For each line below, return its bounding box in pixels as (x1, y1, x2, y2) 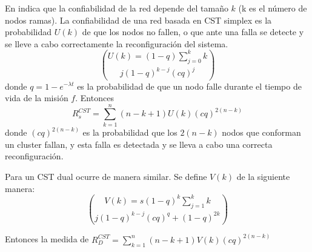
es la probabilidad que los (82, 126, 178, 139)
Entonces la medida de (5, 233, 89, 245)
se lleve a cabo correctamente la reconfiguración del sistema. (5, 37, 228, 50)
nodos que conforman (222, 126, 301, 139)
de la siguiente (236, 170, 290, 183)
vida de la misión (5, 91, 68, 104)
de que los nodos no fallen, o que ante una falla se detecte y (82, 25, 304, 38)
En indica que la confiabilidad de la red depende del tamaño (5, 2, 228, 14)
